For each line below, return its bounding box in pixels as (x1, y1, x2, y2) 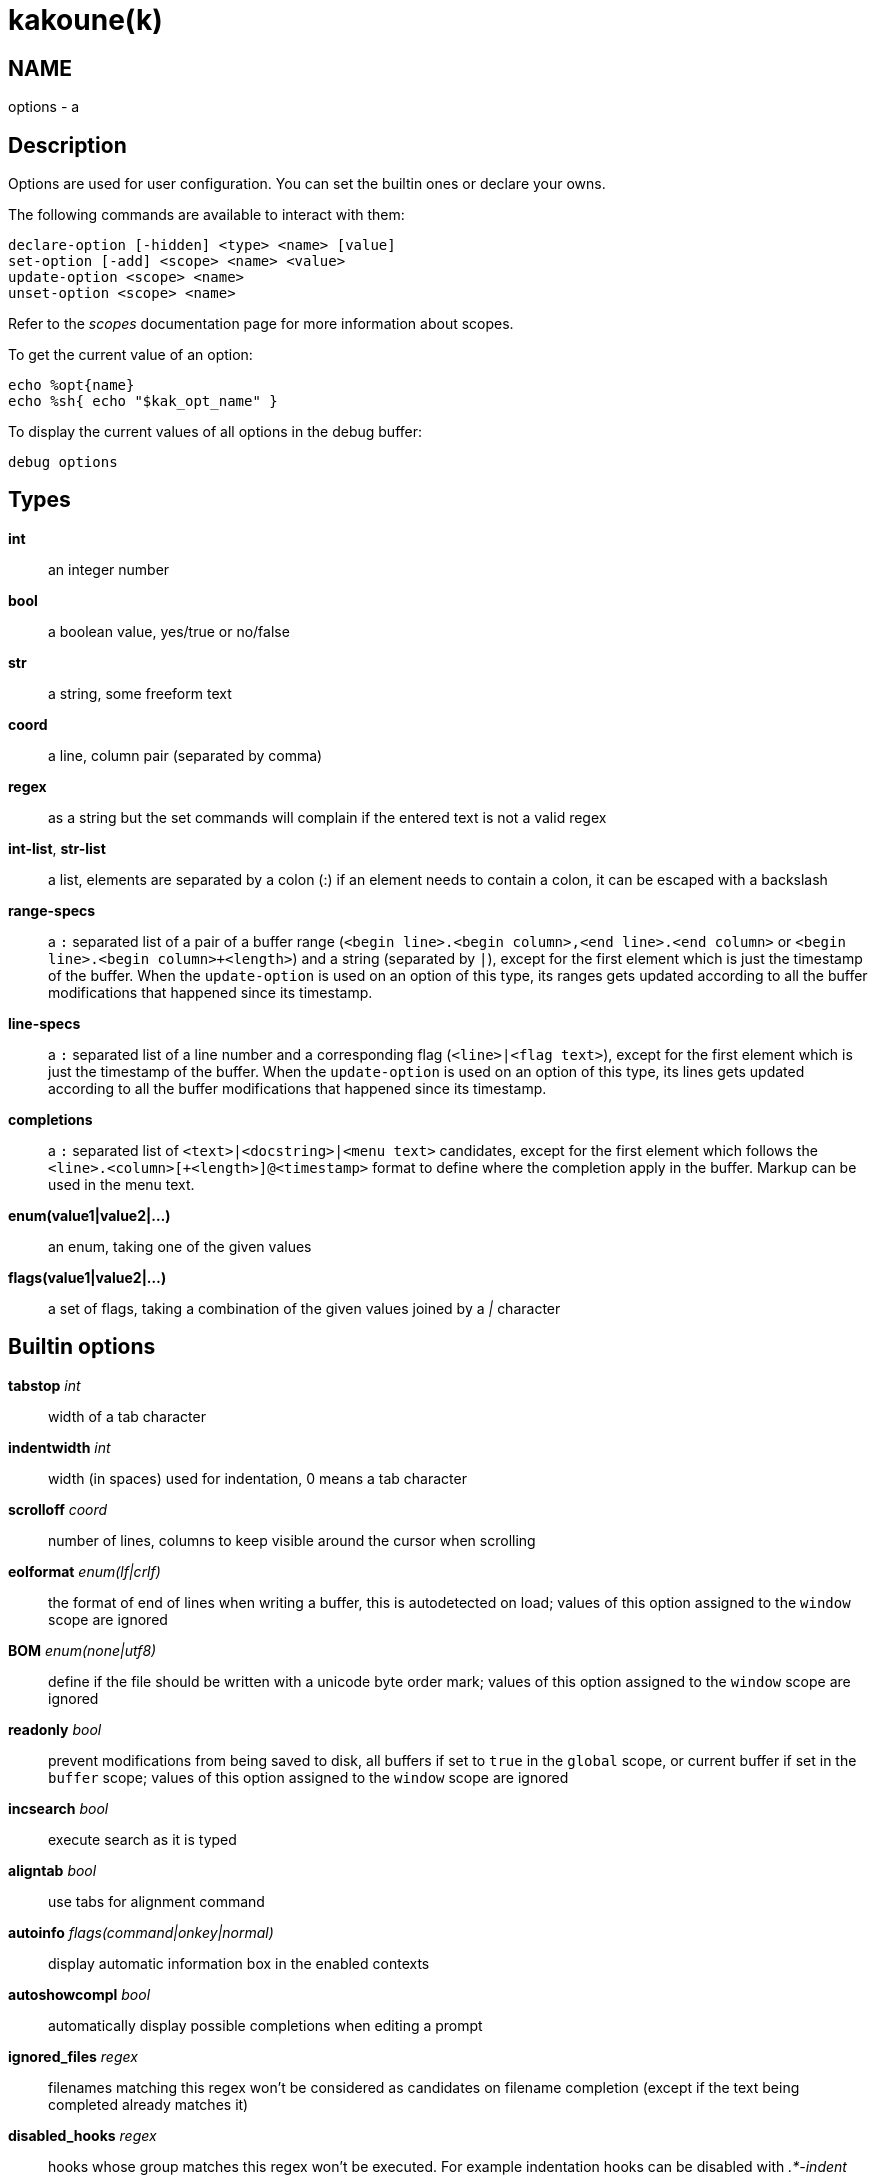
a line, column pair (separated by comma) (48, 746, 323, 764)
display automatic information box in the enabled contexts (48, 1954, 430, 1972)
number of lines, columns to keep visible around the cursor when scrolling (48, 1531, 536, 1549)
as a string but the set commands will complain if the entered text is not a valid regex (48, 808, 607, 826)
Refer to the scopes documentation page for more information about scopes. (8, 315, 514, 333)
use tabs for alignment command (48, 1892, 265, 1910)
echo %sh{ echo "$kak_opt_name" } (8, 393, 278, 410)
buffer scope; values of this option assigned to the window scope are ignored (48, 1768, 569, 1786)
